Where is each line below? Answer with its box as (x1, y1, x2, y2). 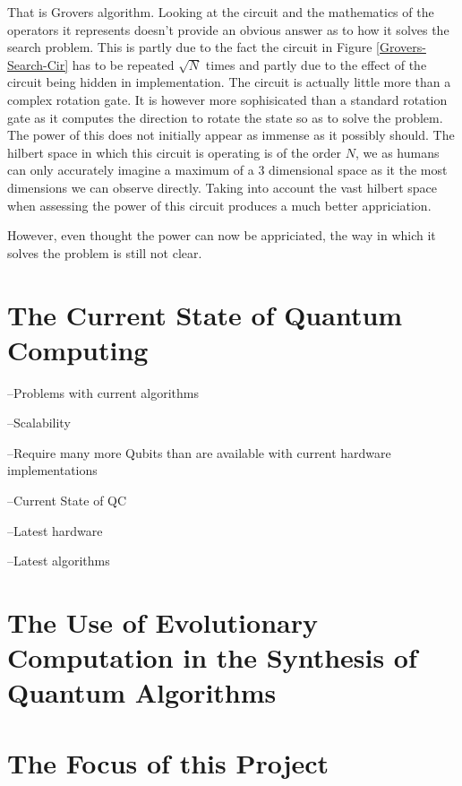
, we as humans (355, 143, 440, 161)
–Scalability (7, 413, 71, 432)
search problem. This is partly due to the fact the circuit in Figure (7, 38, 372, 56)
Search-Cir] (7, 55, 69, 73)
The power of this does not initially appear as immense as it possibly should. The (7, 125, 455, 144)
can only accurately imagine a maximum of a (7, 160, 254, 179)
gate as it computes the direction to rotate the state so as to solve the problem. (7, 108, 443, 126)
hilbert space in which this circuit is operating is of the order (7, 143, 342, 161)
